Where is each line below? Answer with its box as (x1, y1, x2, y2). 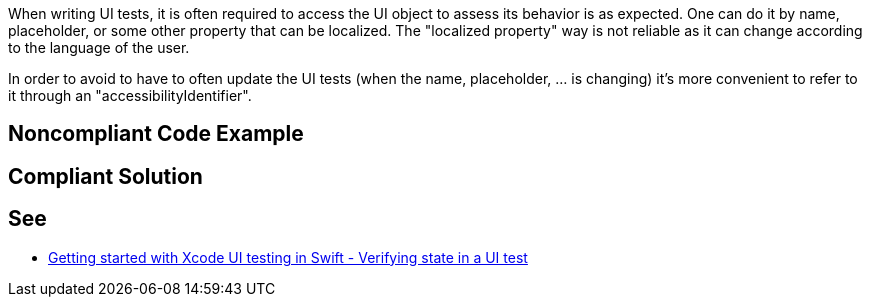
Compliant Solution (8, 163, 203, 189)
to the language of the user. (8, 39, 190, 56)
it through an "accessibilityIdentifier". (8, 87, 252, 104)
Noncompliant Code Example (8, 121, 304, 147)
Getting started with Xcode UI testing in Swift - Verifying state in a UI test (48, 248, 528, 266)
